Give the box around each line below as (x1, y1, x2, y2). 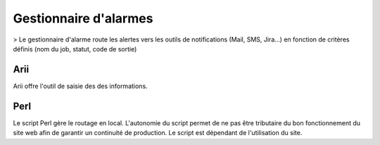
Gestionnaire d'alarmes (13, 11, 153, 26)
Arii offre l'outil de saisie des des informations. (13, 82, 148, 90)
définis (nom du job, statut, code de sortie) (13, 44, 137, 53)
